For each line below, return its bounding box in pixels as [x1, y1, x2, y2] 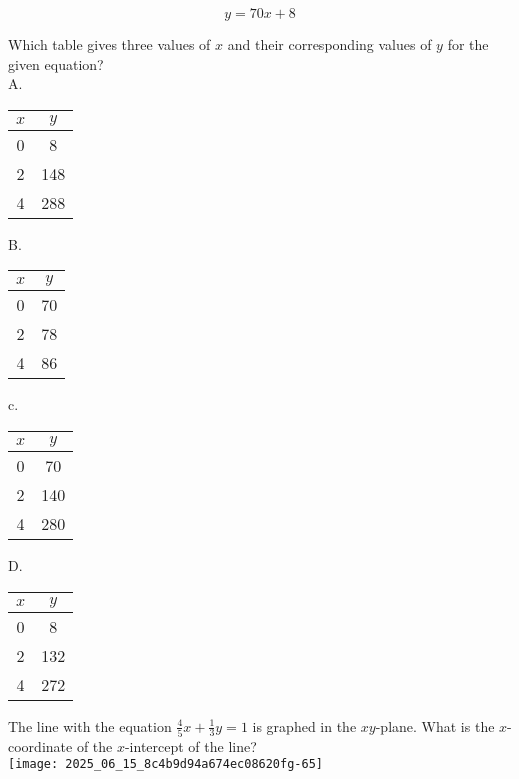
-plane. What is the [375, 715, 495, 736]
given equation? [8, 53, 104, 74]
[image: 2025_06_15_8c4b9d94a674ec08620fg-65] [8, 757, 323, 772]
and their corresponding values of [227, 34, 432, 54]
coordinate [8, 735, 73, 756]
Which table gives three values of [8, 34, 211, 54]
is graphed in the [252, 715, 357, 736]
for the [447, 34, 489, 54]
